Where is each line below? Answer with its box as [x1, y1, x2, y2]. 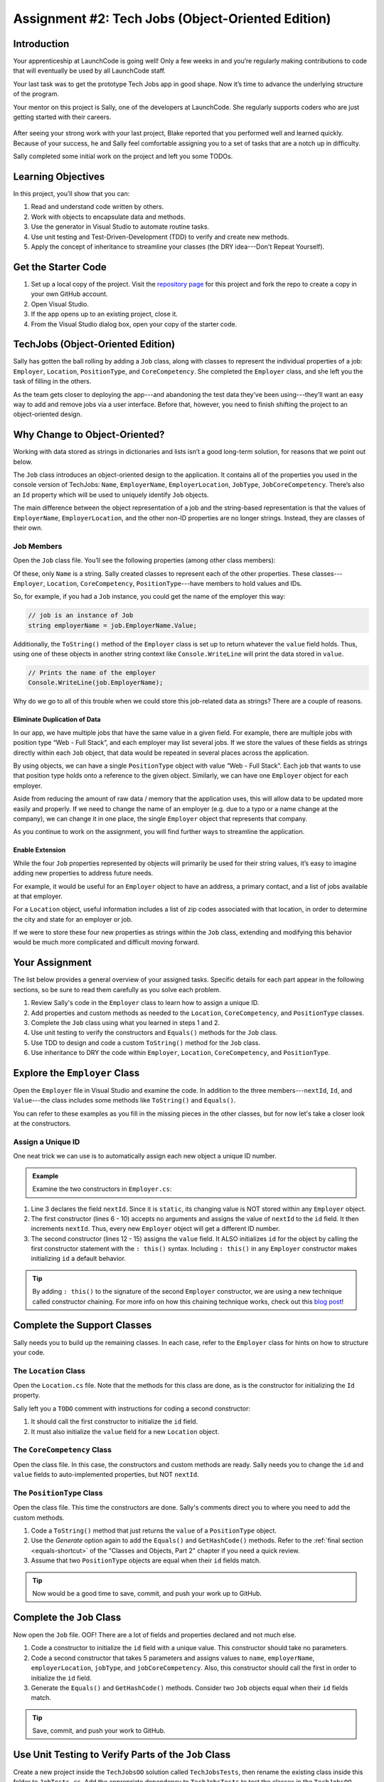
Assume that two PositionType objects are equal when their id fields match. [31, 1556, 261, 1565]
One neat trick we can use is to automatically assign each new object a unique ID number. [13, 1152, 277, 1160]
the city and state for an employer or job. [13, 915, 133, 923]
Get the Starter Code [13, 261, 107, 273]
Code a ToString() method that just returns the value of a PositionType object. [31, 1526, 277, 1535]
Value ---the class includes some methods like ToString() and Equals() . [13, 1096, 236, 1105]
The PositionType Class [13, 1488, 103, 1498]
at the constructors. [13, 1119, 71, 1128]
